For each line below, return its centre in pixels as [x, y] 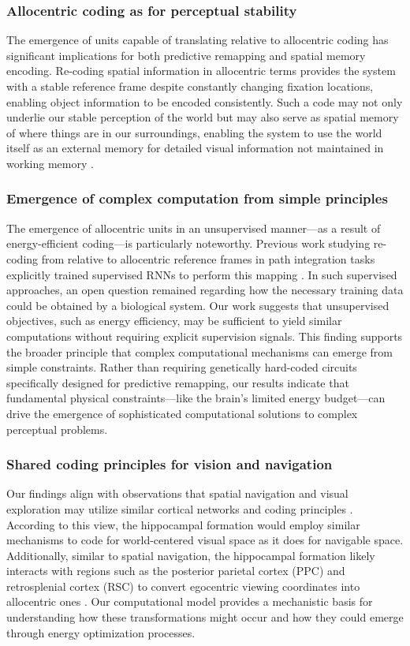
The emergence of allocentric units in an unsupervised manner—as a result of [194, 228]
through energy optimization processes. [101, 632]
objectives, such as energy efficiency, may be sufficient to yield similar [174, 321]
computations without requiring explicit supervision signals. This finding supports [205, 336]
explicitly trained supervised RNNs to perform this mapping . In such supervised [202, 274]
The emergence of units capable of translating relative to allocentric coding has [198, 40]
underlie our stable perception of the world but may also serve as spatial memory [203, 117]
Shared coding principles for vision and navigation [170, 464]
